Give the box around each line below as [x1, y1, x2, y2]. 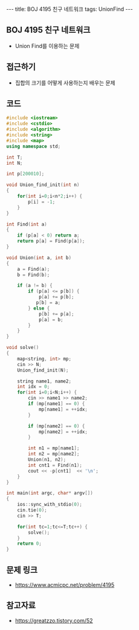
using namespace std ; [6, 143, 61, 150]
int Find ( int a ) [6, 221, 47, 227]
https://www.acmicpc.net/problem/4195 [15, 581, 115, 588]
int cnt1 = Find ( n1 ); [28, 462, 83, 468]
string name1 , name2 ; [17, 378, 71, 384]
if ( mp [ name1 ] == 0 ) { [28, 401, 85, 407]
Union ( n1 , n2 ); [28, 457, 66, 463]
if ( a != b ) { [17, 283, 53, 289]
